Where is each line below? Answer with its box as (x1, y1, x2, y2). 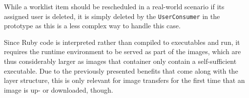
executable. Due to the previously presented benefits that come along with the (4, 65, 238, 76)
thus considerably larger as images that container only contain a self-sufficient (4, 56, 237, 66)
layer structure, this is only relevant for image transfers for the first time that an (4, 75, 245, 85)
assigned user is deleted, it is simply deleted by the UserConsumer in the (4, 11, 220, 21)
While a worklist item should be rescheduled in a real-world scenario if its (4, 1, 225, 11)
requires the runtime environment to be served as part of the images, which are (4, 46, 241, 57)
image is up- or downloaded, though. (4, 84, 113, 95)
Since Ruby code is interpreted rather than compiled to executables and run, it (4, 37, 240, 47)
